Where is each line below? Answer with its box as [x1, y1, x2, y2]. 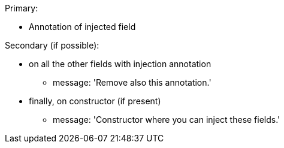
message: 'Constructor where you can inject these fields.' [53, 114, 280, 125]
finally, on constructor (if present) [29, 96, 161, 106]
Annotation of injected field [29, 22, 136, 32]
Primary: [5, 3, 38, 13]
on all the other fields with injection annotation [29, 59, 212, 69]
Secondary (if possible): [5, 40, 99, 50]
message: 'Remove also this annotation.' [53, 77, 212, 87]
